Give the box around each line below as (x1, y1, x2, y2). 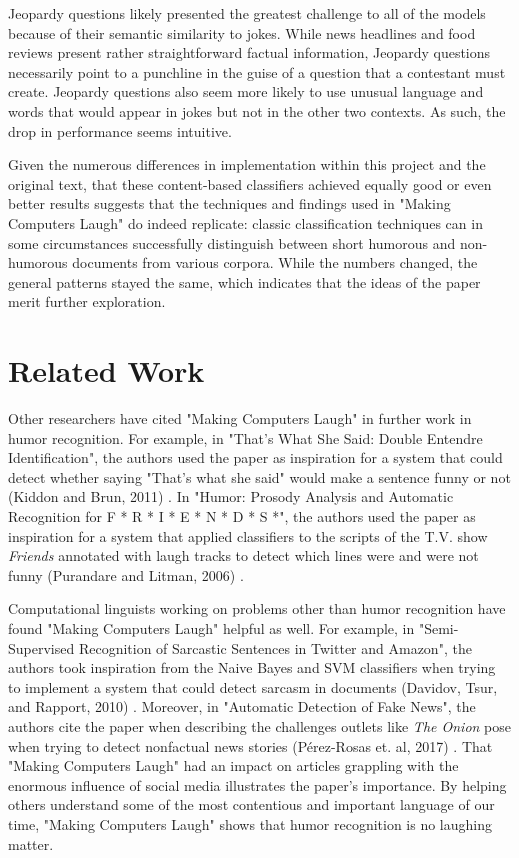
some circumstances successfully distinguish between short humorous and (8, 232, 456, 253)
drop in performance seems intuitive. (8, 120, 232, 141)
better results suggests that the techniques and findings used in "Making (8, 193, 451, 214)
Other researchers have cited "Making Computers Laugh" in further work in (8, 408, 472, 429)
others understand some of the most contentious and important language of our (8, 794, 495, 815)
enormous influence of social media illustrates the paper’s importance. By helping (8, 774, 507, 795)
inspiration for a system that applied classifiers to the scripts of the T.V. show (8, 525, 488, 546)
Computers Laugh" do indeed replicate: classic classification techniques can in (8, 212, 483, 233)
